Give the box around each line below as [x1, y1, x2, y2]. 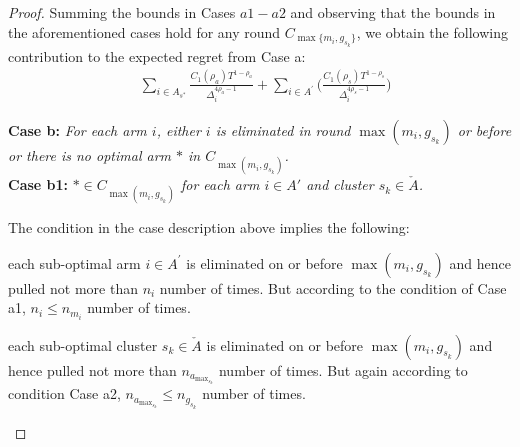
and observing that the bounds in [290, 2, 496, 22]
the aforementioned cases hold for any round [8, 21, 281, 42]
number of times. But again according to [218, 359, 468, 380]
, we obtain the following [356, 21, 508, 42]
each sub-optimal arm [8, 252, 141, 273]
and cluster [306, 174, 374, 195]
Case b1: [8, 174, 69, 195]
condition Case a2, [8, 383, 121, 404]
